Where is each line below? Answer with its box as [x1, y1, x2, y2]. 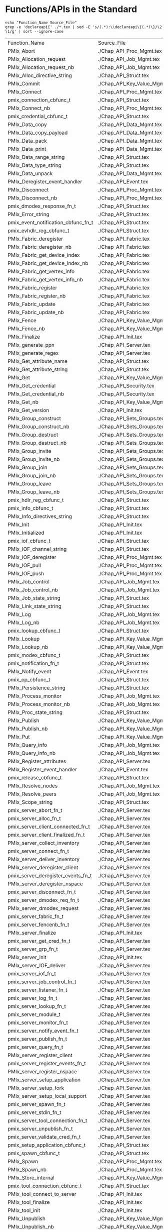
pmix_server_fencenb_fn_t [7, 921, 69, 928]
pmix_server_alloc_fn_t [7, 815, 61, 822]
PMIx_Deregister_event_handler [7, 178, 82, 185]
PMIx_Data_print [7, 145, 46, 152]
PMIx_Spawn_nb [7, 1166, 46, 1173]
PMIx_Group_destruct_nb [7, 439, 66, 446]
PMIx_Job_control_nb [7, 586, 58, 593]
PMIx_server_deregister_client [7, 864, 78, 871]
